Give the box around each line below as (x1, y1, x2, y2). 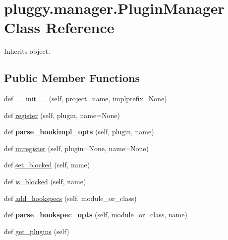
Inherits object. (4, 46, 51, 56)
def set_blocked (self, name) (4, 160, 90, 170)
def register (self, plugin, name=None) (4, 110, 120, 120)
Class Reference (4, 17, 114, 38)
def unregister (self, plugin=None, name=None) (4, 143, 149, 153)
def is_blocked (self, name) (4, 176, 86, 187)
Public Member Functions (4, 70, 140, 85)
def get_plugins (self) (4, 226, 69, 236)
